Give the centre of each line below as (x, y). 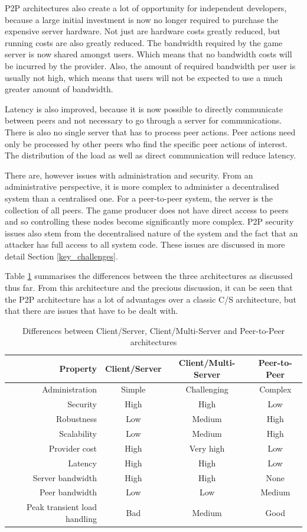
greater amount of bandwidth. (59, 89)
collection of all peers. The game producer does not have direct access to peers (147, 210)
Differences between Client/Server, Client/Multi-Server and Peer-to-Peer (153, 330)
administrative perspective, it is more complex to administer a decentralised (142, 186)
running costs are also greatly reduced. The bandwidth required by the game (144, 42)
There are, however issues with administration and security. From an (129, 175)
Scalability (78, 433)
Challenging (207, 389)
